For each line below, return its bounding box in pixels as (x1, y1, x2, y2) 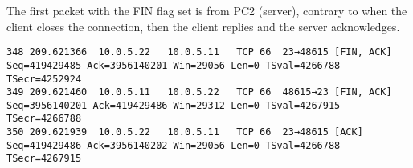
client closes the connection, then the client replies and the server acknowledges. (6, 18, 400, 34)
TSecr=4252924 (6, 73, 82, 85)
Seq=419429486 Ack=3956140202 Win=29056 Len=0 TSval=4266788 (6, 139, 341, 151)
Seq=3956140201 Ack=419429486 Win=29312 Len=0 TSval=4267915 (6, 99, 341, 111)
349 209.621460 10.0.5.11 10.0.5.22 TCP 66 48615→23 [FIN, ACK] (6, 86, 392, 98)
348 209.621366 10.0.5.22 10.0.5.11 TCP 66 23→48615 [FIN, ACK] (6, 46, 392, 58)
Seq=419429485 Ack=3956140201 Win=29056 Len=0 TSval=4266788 (6, 59, 341, 71)
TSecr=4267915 (6, 153, 82, 165)
